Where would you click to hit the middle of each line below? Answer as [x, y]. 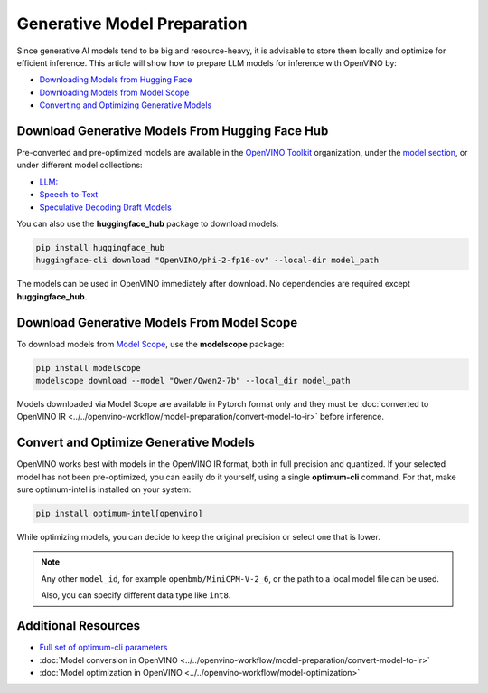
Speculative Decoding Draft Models [105, 207]
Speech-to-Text [69, 195]
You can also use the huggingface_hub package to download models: [148, 223]
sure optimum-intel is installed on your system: [104, 489]
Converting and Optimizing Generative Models [126, 105]
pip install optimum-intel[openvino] [119, 514]
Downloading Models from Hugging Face [116, 80]
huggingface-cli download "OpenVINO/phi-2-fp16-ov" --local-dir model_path [207, 261]
